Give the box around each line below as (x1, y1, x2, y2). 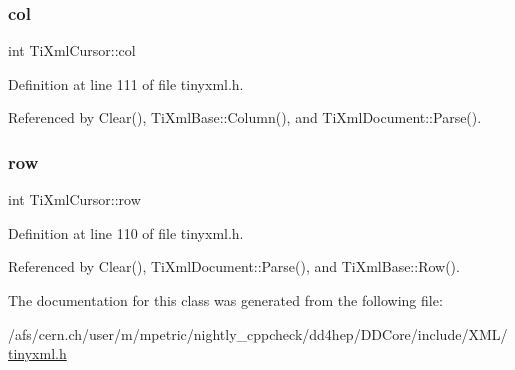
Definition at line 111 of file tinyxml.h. (8, 73, 244, 94)
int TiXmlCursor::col (8, 40, 136, 61)
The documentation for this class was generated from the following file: (8, 290, 443, 310)
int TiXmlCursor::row (8, 189, 141, 210)
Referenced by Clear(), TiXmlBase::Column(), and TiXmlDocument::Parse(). (8, 107, 482, 128)
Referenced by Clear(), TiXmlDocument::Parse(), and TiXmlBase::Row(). (8, 256, 460, 277)
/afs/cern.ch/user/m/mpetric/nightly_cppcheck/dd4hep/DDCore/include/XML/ (8, 323, 508, 344)
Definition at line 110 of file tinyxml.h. (8, 222, 244, 243)
